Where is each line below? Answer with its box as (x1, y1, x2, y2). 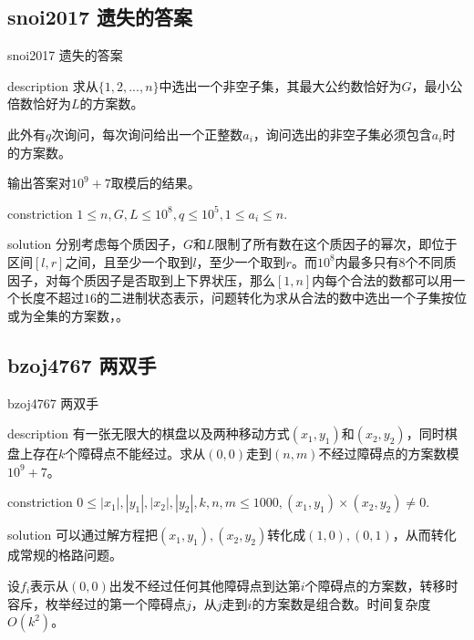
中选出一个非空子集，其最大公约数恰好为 (159, 76, 402, 95)
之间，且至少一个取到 (65, 252, 193, 271)
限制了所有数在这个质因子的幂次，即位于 (214, 234, 458, 253)
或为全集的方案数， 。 (7, 305, 129, 325)
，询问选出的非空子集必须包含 (252, 124, 432, 143)
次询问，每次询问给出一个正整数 (51, 124, 243, 143)
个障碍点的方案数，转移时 (304, 575, 459, 594)
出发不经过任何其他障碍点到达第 (108, 575, 301, 594)
